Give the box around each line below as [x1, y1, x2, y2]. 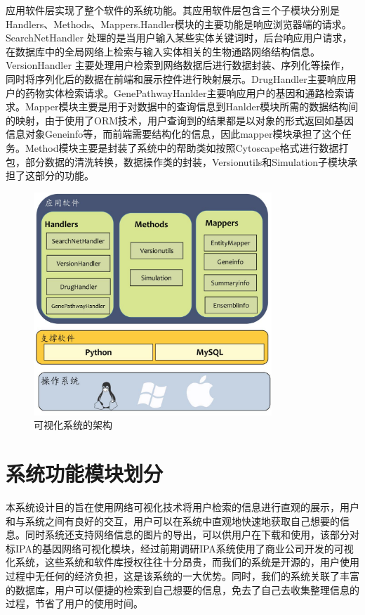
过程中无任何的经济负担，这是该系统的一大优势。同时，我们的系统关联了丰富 [6, 568, 359, 583]
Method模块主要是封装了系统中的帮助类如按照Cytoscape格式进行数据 [25, 140, 339, 155]
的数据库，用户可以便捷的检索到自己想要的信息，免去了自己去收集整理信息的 [6, 582, 359, 597]
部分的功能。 [34, 168, 94, 183]
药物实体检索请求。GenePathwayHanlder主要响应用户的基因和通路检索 [25, 85, 345, 100]
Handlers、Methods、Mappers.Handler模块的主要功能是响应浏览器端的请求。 [6, 16, 352, 31]
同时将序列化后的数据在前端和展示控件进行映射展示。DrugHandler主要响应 [6, 71, 347, 86]
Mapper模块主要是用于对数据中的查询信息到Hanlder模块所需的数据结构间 [25, 99, 359, 114]
